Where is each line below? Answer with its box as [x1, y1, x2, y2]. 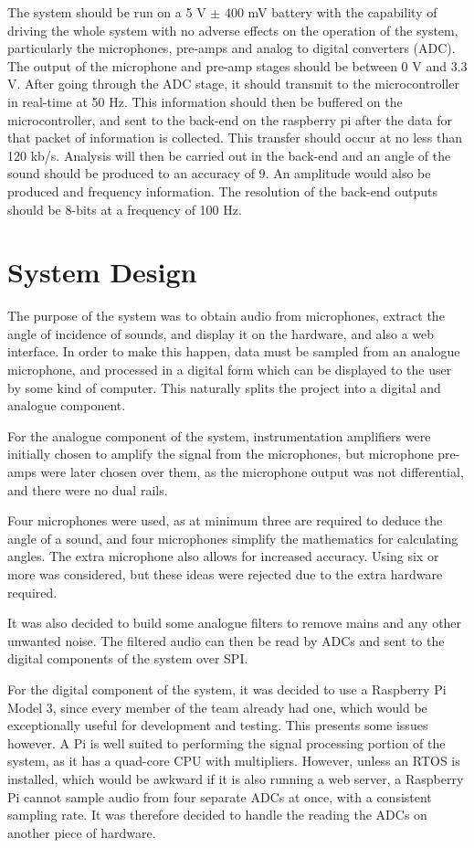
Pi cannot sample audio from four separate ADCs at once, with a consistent [7, 787, 432, 806]
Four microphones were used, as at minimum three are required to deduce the [7, 511, 443, 530]
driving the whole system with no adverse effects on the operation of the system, [7, 20, 458, 39]
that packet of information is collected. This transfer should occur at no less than [7, 128, 463, 147]
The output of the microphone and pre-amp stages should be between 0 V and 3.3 [7, 56, 468, 75]
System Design [7, 253, 197, 291]
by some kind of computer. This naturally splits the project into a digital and [7, 377, 441, 397]
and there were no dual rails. [7, 480, 168, 499]
